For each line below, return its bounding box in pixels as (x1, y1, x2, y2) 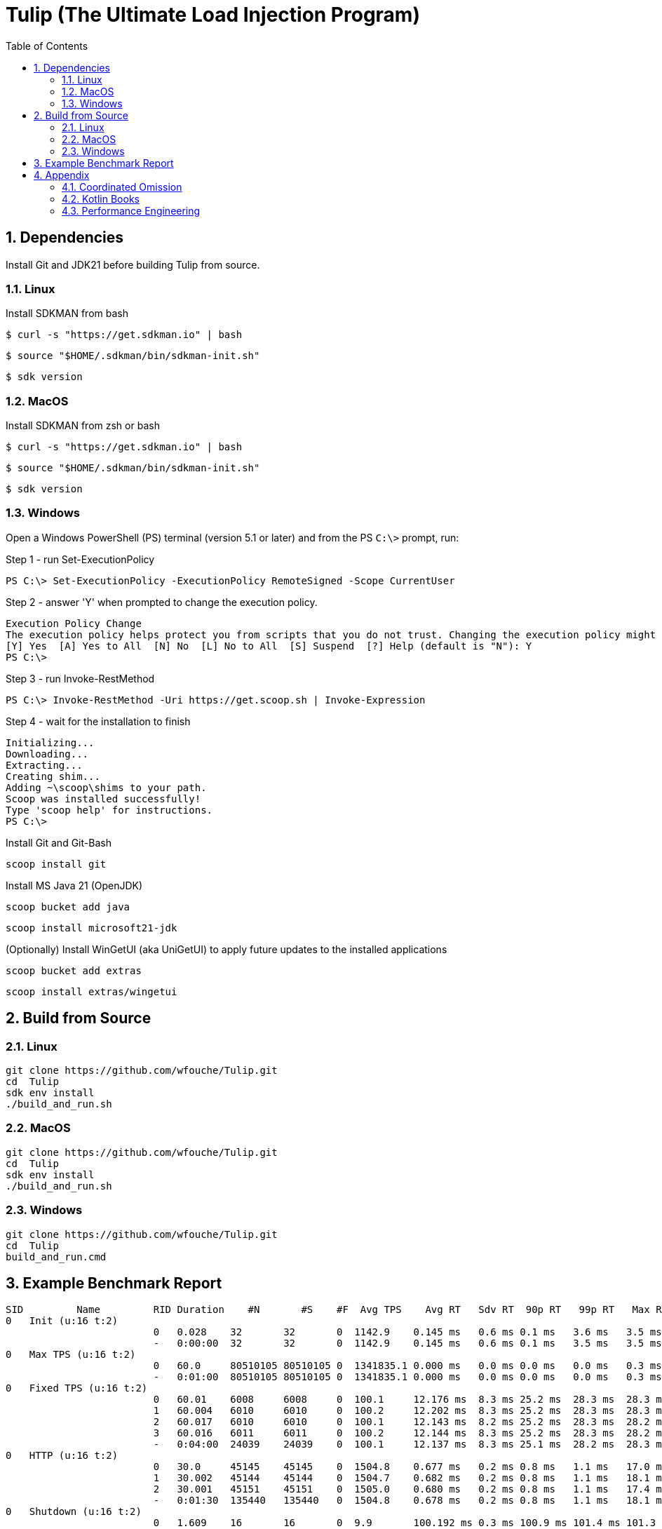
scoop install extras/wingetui (6, 985, 177, 997)
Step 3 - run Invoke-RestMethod (6, 672, 155, 685)
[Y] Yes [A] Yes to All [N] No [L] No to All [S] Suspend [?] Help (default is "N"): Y (6, 640, 532, 652)
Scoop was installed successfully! (6, 793, 201, 804)
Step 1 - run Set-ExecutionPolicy (6, 553, 155, 565)
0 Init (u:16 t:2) (6, 1315, 119, 1327)
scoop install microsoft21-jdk (6, 922, 177, 934)
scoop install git (6, 858, 107, 870)
